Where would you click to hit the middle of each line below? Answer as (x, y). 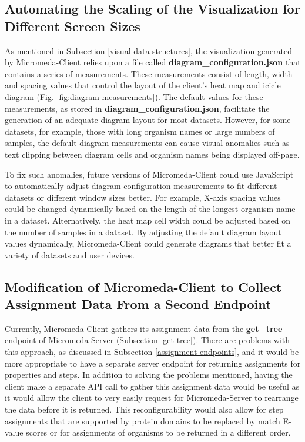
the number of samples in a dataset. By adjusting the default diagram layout (143, 232)
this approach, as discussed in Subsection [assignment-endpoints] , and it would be (152, 352)
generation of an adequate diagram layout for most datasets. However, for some (148, 120)
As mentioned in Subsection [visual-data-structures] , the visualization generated (149, 50)
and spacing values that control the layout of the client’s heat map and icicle (143, 85)
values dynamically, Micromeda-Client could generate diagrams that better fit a (148, 243)
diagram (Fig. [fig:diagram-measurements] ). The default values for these (134, 96)
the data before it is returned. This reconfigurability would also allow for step (144, 409)
